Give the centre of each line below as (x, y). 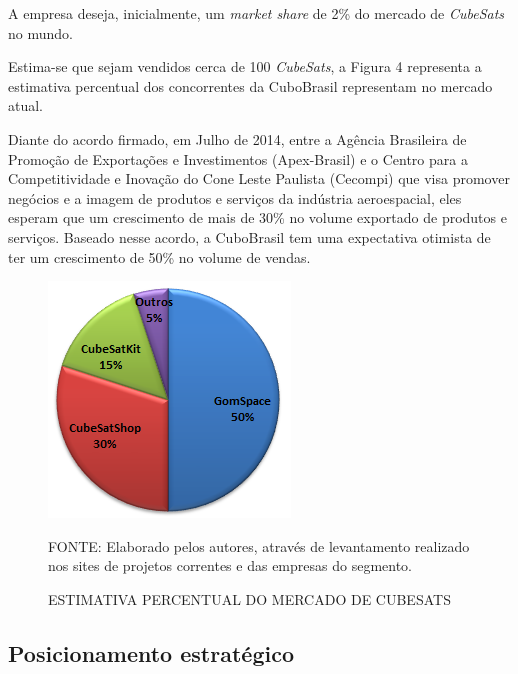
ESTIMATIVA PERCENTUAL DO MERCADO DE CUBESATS (249, 598)
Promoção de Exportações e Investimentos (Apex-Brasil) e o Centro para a (238, 158)
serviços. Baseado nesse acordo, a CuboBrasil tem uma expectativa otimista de (249, 236)
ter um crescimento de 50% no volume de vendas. (159, 256)
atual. (26, 105)
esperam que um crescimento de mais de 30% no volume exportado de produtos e (257, 217)
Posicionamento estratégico (151, 652)
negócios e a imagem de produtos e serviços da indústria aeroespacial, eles (235, 197)
